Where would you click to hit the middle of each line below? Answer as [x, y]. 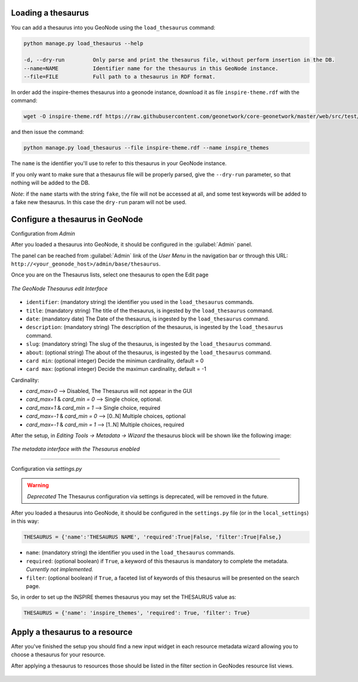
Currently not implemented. [60, 570]
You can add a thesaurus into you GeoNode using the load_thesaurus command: [113, 28]
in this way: [25, 521]
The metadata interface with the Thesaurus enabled [75, 449]
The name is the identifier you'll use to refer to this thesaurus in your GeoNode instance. [119, 163]
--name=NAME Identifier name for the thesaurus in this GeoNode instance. [151, 68]
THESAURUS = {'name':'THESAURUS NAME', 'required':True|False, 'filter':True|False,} [152, 537]
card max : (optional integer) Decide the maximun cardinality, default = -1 [116, 369]
